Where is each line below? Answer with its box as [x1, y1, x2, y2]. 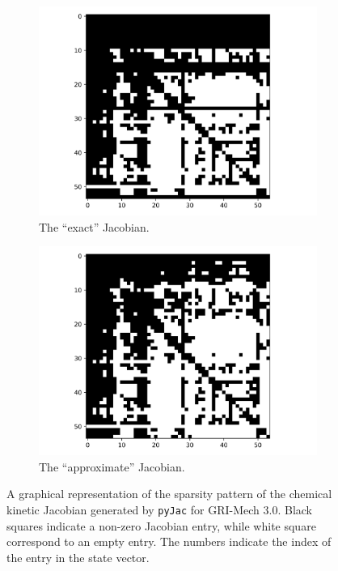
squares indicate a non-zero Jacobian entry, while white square [6, 517, 316, 534]
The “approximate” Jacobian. [39, 458, 185, 475]
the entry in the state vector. [6, 548, 150, 565]
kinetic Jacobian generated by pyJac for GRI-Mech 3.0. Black [6, 501, 312, 518]
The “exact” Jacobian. [39, 218, 150, 235]
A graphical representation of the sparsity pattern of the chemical [6, 485, 332, 502]
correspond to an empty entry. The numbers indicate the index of [6, 533, 332, 550]
